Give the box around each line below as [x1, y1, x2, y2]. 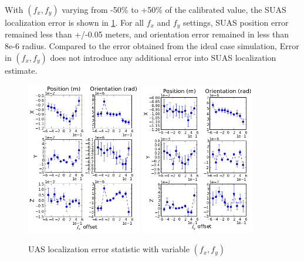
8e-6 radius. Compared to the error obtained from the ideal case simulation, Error [5, 40, 299, 52]
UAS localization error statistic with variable [28, 243, 190, 255]
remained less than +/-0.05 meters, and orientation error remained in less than [5, 28, 289, 40]
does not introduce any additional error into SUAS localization [50, 51, 276, 63]
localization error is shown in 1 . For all [5, 16, 144, 28]
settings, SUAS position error [183, 16, 289, 28]
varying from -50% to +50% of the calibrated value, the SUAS [62, 4, 286, 15]
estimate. [5, 64, 38, 76]
